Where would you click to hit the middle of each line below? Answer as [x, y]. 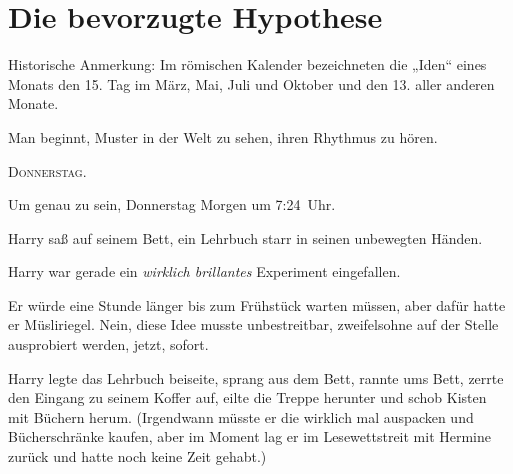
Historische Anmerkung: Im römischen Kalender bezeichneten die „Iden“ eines [247, 64]
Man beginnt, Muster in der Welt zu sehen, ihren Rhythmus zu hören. [223, 136]
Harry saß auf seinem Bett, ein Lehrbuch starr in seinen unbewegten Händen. [245, 237]
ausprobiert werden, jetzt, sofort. [108, 344]
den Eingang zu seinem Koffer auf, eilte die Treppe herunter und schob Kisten [247, 397]
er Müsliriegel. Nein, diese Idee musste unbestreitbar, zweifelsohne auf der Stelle [253, 324]
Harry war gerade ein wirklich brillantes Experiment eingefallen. [204, 271]
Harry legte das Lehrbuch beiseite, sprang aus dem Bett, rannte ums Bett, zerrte [256, 377]
